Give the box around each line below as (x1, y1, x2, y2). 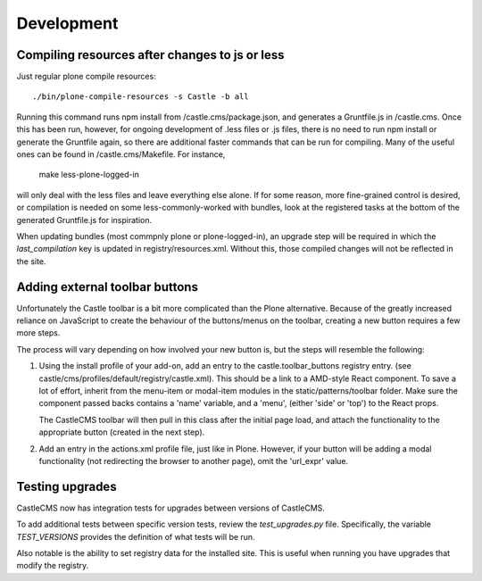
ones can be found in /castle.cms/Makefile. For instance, (16, 149, 226, 160)
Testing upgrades (16, 478, 117, 494)
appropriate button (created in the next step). (38, 427, 205, 437)
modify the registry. (16, 560, 89, 571)
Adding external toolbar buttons (16, 279, 198, 295)
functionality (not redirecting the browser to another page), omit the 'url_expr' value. (38, 455, 349, 466)
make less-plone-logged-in (38, 170, 140, 180)
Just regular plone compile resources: (16, 71, 156, 82)
